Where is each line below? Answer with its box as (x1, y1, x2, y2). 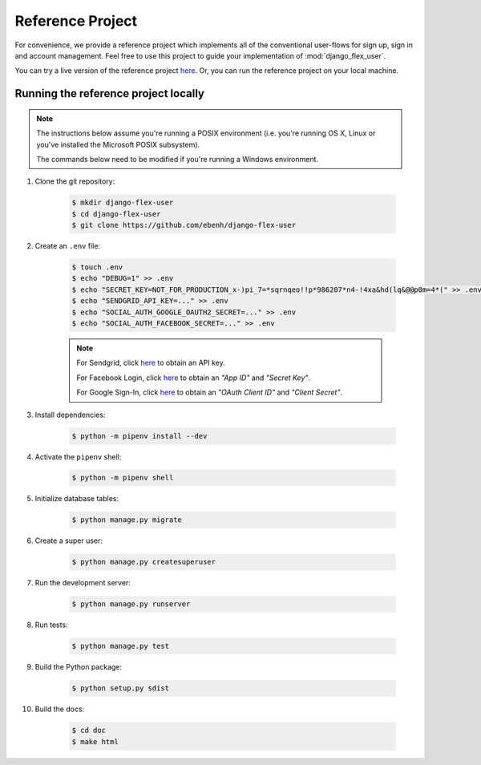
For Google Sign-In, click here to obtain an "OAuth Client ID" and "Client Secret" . (76, 387, 343, 397)
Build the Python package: (34, 662, 123, 672)
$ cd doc (71, 726, 107, 735)
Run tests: (34, 620, 68, 629)
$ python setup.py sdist (71, 684, 170, 693)
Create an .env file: (34, 241, 100, 251)
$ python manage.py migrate (71, 516, 182, 524)
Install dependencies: (34, 410, 106, 419)
